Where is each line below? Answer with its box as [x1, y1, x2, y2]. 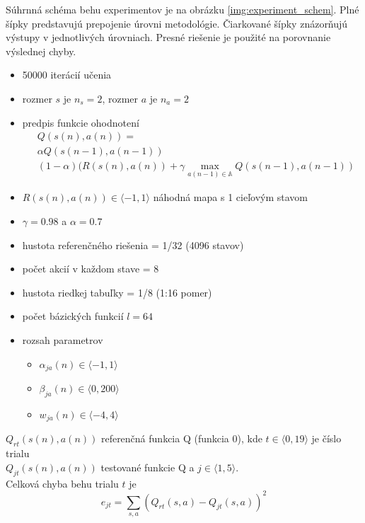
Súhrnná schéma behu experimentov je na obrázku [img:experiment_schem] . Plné [6, 2, 359, 16]
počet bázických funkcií [22, 309, 124, 323]
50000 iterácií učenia [22, 67, 112, 82]
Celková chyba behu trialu [6, 476, 119, 490]
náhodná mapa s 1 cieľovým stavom [153, 190, 308, 205]
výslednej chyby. [6, 43, 76, 58]
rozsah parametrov [22, 333, 103, 347]
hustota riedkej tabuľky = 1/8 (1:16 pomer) [22, 285, 212, 299]
